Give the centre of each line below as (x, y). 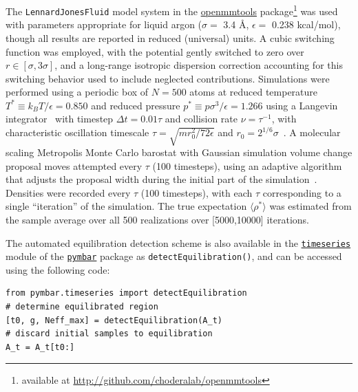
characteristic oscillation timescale (77, 132)
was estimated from (310, 206)
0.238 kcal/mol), (306, 24)
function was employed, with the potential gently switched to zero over (155, 51)
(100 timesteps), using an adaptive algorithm (247, 165)
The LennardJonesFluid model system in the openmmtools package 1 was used (172, 10)
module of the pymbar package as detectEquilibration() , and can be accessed (174, 256)
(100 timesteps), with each (197, 192)
